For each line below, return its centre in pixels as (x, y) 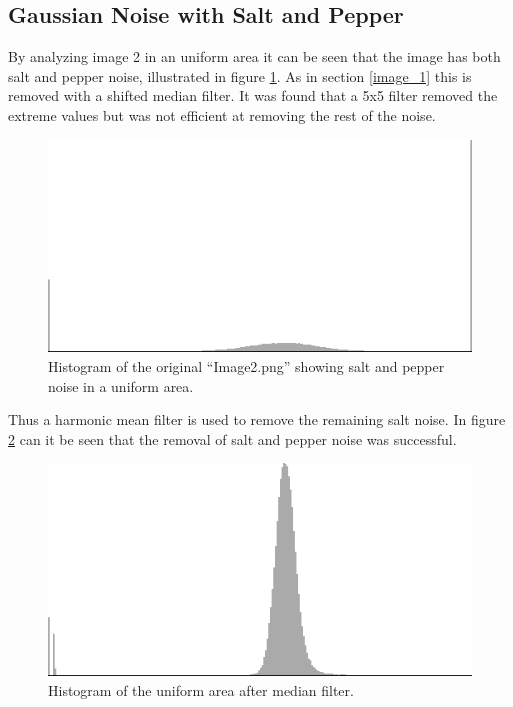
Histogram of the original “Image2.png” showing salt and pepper (246, 366)
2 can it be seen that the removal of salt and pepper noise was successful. (232, 438)
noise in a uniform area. (121, 385)
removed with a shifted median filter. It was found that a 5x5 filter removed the (253, 95)
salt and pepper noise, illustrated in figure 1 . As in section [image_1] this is (240, 75)
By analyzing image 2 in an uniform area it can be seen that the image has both (254, 56)
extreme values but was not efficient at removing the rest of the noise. (222, 114)
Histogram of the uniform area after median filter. (201, 689)
